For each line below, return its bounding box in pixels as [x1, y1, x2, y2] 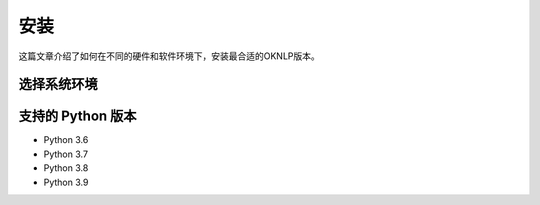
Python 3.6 [43, 134, 89, 146]
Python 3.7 [43, 148, 89, 160]
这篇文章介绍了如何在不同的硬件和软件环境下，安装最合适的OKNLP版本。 [18, 50, 320, 62]
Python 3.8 [43, 162, 89, 174]
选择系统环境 [18, 76, 98, 93]
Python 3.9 [43, 176, 89, 188]
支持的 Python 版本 [18, 108, 137, 125]
